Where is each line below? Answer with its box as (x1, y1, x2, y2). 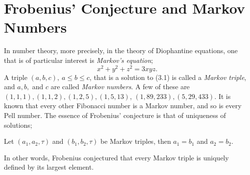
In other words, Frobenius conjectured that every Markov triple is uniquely (4, 152, 229, 162)
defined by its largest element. (4, 162, 94, 172)
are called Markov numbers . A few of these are (50, 81, 190, 92)
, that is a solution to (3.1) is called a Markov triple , (90, 72, 247, 82)
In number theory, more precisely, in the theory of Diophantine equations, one (4, 45, 238, 56)
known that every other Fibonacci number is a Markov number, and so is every (4, 100, 242, 111)
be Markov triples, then (100, 136, 171, 146)
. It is (214, 91, 231, 101)
